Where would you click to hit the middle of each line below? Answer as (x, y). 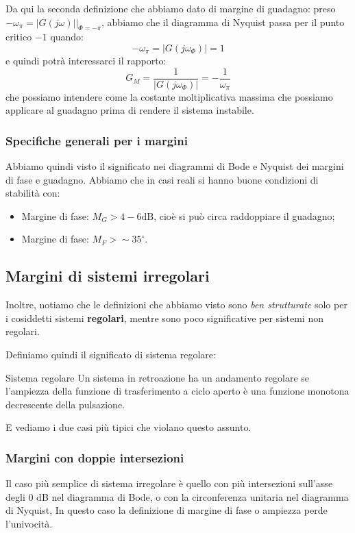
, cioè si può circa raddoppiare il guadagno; (244, 215)
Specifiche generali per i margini (97, 140)
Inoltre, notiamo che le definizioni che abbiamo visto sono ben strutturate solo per (176, 305)
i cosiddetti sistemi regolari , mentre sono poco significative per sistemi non (164, 318)
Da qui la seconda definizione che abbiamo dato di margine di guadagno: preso (171, 8)
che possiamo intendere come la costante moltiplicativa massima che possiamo (169, 96)
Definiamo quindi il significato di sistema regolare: (111, 354)
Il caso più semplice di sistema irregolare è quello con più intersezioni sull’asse (169, 483)
